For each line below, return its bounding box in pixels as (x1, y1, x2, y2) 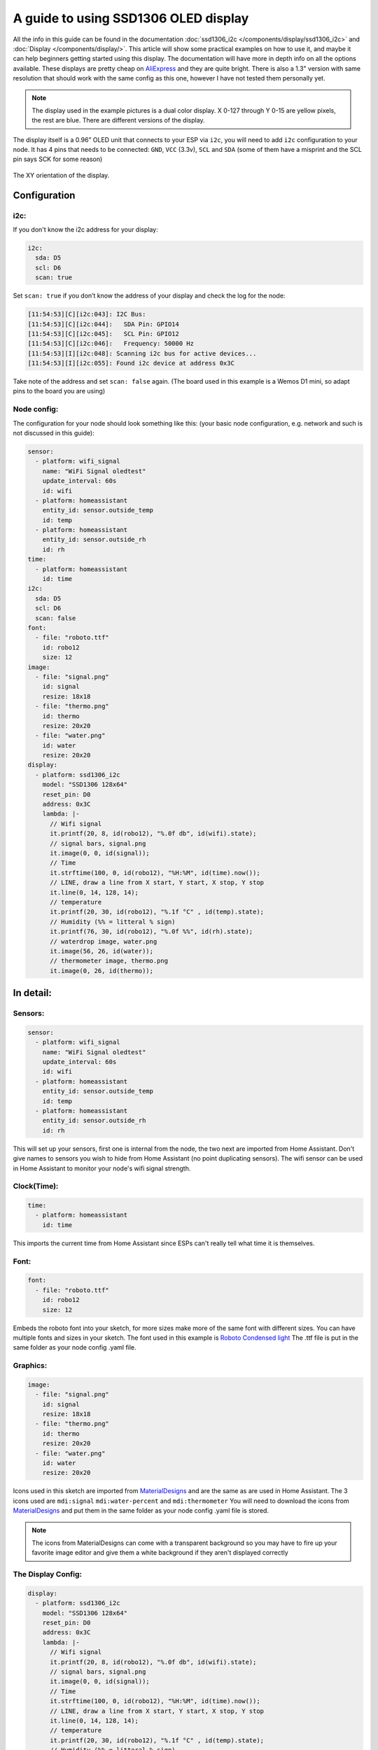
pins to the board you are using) (13, 387, 106, 395)
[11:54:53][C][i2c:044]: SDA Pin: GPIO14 (27, 320, 180, 328)
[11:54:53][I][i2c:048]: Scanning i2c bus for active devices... (27, 349, 257, 357)
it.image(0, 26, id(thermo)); (50, 967, 154, 974)
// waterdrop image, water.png (50, 937, 157, 945)
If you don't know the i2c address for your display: (13, 225, 158, 234)
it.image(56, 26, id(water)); (50, 947, 154, 955)
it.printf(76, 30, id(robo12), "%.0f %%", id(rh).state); (50, 927, 253, 936)
